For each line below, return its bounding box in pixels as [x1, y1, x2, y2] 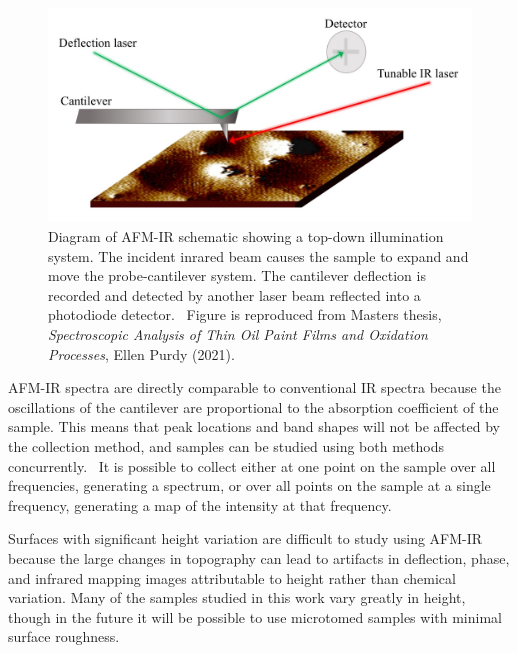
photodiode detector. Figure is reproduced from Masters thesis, [48, 304, 442, 325]
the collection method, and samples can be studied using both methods [8, 436, 444, 457]
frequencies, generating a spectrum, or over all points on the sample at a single [8, 475, 491, 496]
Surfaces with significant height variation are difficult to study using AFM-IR [8, 528, 483, 549]
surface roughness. [8, 626, 120, 647]
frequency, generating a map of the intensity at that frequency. [8, 494, 392, 515]
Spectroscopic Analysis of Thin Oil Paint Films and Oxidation [48, 324, 428, 345]
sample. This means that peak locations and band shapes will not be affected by [8, 416, 500, 437]
